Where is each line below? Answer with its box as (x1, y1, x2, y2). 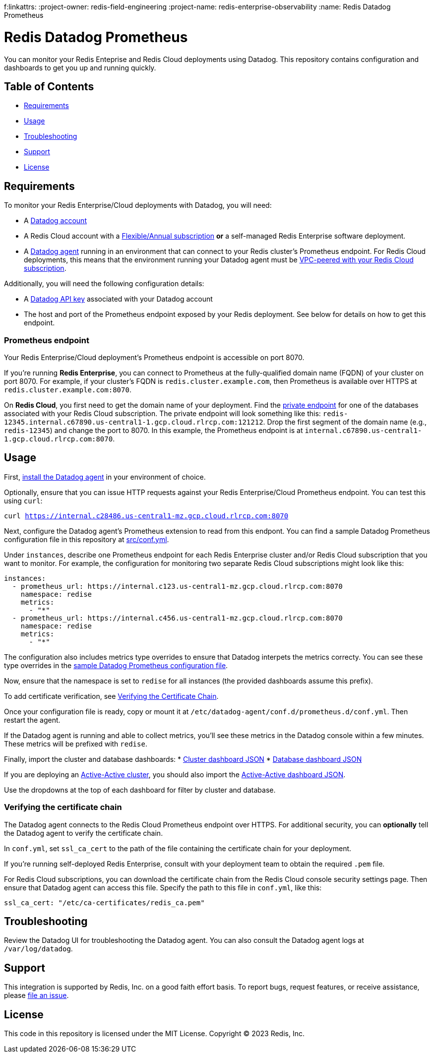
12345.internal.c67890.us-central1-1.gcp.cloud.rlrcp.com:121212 (4, 418, 263, 426)
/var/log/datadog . (4, 944, 73, 953)
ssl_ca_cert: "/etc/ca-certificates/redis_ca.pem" (4, 898, 205, 907)
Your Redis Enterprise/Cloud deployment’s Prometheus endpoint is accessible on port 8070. (4, 353, 305, 362)
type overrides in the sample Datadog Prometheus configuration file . (4, 661, 228, 670)
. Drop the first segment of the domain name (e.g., (263, 417, 427, 426)
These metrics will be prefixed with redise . (4, 739, 147, 748)
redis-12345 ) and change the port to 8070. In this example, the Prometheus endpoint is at (4, 426, 303, 435)
